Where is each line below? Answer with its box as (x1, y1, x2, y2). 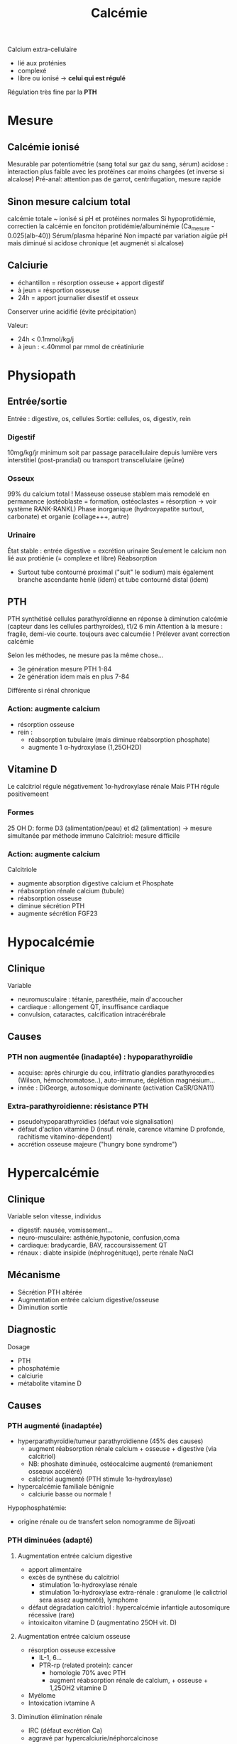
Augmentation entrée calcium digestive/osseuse (17, 1295, 160, 1304)
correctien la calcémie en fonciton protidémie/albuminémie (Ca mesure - (7, 222, 215, 232)
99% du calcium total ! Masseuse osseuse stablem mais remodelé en (7, 489, 210, 499)
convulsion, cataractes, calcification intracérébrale (17, 1010, 166, 1019)
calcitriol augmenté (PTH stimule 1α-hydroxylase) (28, 1474, 172, 1484)
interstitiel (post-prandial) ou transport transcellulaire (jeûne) (7, 455, 184, 464)
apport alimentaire (28, 1565, 82, 1573)
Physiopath (7, 367, 77, 383)
